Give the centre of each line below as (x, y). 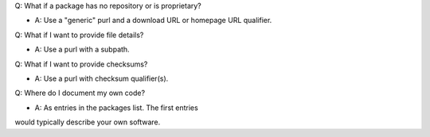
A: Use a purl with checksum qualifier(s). (102, 78)
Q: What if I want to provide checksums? (81, 64)
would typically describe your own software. (88, 122)
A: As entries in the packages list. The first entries (116, 108)
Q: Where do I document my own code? (80, 93)
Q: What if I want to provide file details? (79, 35)
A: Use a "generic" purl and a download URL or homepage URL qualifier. (153, 21)
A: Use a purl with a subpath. (82, 49)
